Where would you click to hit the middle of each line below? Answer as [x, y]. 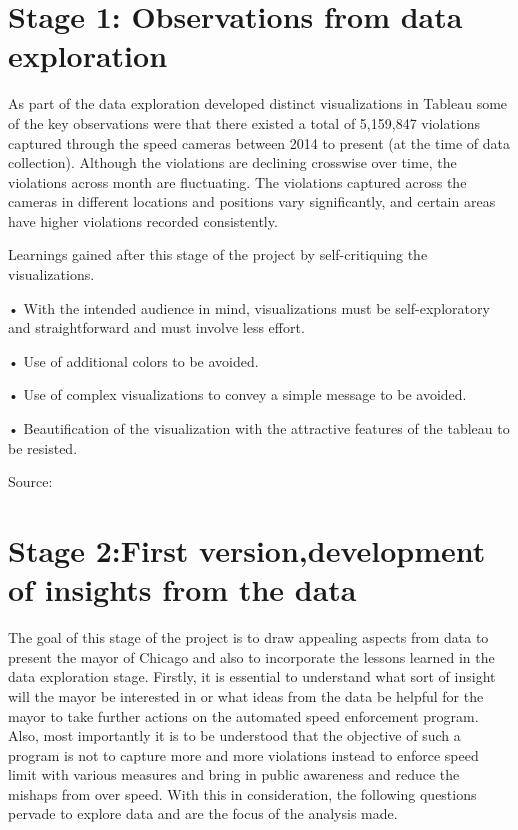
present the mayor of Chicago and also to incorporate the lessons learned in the [251, 656]
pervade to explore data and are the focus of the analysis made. [203, 813]
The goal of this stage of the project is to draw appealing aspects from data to [248, 637]
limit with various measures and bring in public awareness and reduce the [234, 774]
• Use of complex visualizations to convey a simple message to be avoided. [237, 394]
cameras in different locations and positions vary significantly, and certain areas [252, 201]
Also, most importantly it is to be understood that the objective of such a [234, 735]
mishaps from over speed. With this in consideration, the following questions [242, 793]
